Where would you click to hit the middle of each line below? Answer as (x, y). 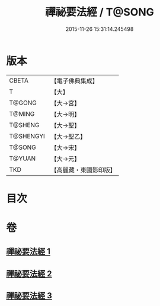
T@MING (22, 113)
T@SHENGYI (27, 136)
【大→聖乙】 (68, 136)
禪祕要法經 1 (28, 252)
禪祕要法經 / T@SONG (100, 12)
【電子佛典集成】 (75, 81)
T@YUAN (23, 158)
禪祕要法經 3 (29, 296)
